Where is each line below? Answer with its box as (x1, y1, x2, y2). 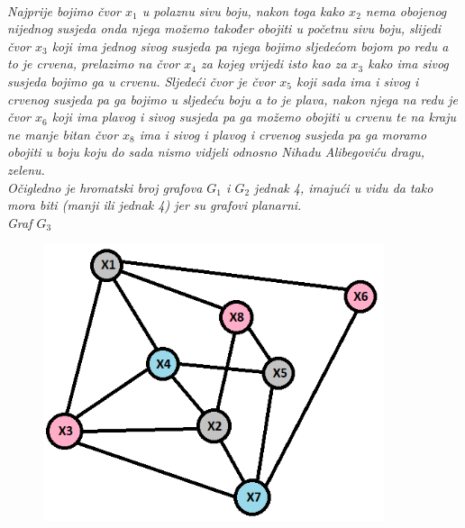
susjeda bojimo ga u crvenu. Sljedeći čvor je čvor (7, 71, 276, 90)
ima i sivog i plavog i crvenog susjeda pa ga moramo (139, 124, 427, 143)
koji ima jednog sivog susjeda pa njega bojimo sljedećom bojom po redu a (51, 36, 449, 55)
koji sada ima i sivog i (296, 71, 419, 90)
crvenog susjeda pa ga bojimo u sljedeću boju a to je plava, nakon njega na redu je (7, 89, 458, 108)
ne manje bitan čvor (7, 124, 118, 143)
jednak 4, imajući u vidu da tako (254, 178, 433, 196)
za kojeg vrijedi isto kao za (200, 54, 347, 73)
